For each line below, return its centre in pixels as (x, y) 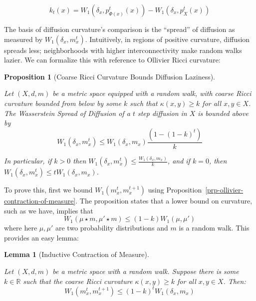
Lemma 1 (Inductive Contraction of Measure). (77, 254)
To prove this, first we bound (48, 190)
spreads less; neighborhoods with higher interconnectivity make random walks (123, 50)
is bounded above (223, 113)
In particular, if (28, 161)
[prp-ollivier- (224, 190)
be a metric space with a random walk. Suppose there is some (146, 271)
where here (21, 228)
